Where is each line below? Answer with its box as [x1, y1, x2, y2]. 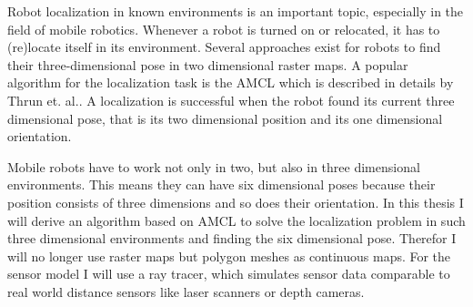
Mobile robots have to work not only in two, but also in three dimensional [7, 157, 420, 176]
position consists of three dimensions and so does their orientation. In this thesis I [7, 192, 464, 211]
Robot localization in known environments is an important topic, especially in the [7, 2, 464, 20]
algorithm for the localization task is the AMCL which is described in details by [7, 73, 454, 92]
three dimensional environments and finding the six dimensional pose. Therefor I [7, 229, 457, 248]
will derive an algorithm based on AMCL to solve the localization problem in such [7, 210, 466, 230]
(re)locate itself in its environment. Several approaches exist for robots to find [7, 37, 441, 56]
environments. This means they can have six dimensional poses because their [7, 175, 436, 194]
